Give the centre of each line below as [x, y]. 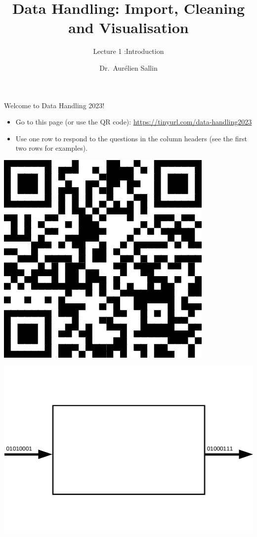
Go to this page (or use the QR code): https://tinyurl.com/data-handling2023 [134, 122]
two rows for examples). [52, 148]
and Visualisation [128, 27]
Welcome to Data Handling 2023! [54, 105]
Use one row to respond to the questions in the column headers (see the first [131, 138]
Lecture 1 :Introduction [128, 51]
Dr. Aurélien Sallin [128, 67]
